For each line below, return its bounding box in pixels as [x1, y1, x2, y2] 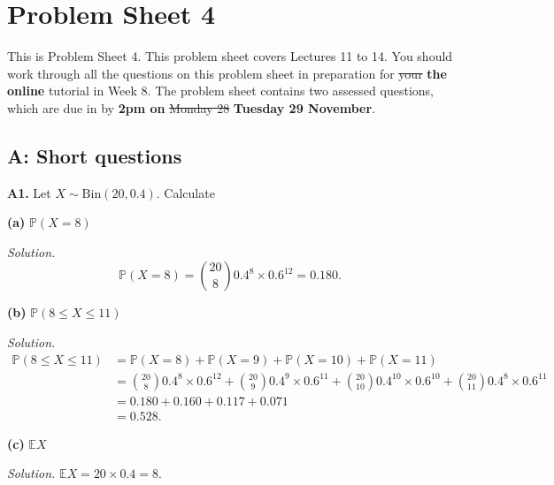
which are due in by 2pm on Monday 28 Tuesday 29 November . [7, 98, 375, 117]
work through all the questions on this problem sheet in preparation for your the [7, 64, 447, 82]
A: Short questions [7, 141, 182, 169]
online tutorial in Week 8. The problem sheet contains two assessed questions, [7, 81, 434, 100]
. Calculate [156, 183, 215, 201]
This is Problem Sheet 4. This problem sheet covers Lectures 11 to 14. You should [7, 47, 453, 65]
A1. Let [7, 183, 51, 201]
